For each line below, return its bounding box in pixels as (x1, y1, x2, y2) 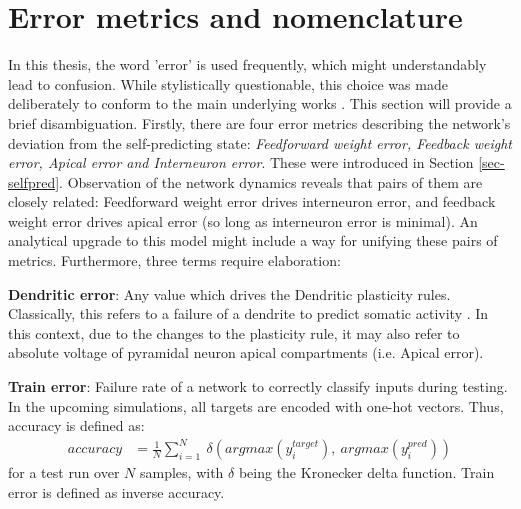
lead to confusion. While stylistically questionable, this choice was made (8, 73, 448, 94)
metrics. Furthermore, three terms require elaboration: (8, 250, 341, 271)
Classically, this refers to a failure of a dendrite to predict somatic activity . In (8, 303, 489, 324)
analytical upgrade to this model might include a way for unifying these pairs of (8, 230, 498, 251)
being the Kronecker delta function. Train (238, 462, 495, 483)
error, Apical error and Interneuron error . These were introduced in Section (8, 152, 474, 173)
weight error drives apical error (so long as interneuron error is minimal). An (8, 210, 478, 231)
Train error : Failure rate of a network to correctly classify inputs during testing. (8, 376, 508, 397)
